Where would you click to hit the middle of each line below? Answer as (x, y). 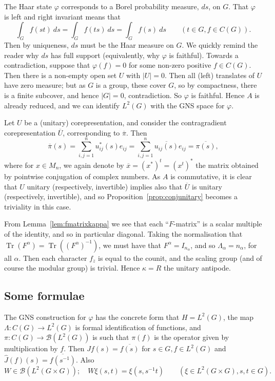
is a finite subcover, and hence (52, 95)
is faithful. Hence (218, 95)
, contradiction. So (153, 95)
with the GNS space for (188, 105)
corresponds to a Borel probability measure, (130, 6)
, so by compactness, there (215, 85)
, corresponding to (91, 132)
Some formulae (44, 296)
